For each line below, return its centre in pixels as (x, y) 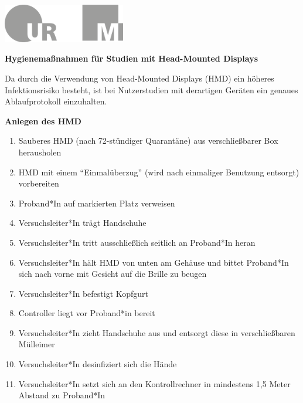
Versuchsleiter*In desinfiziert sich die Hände (98, 364)
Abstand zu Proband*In (62, 395)
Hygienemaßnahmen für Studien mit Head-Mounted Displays (131, 58)
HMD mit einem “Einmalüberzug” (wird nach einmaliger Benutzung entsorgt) (159, 172)
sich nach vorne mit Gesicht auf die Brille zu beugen (113, 274)
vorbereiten (39, 183)
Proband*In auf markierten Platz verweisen (97, 203)
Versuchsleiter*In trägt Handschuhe (82, 223)
